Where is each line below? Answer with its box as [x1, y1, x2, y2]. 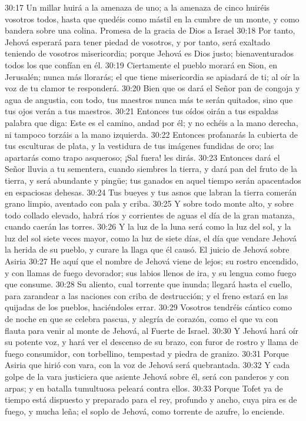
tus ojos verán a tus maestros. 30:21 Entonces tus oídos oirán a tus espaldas [5, 105, 279, 117]
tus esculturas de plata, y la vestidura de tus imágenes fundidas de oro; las [5, 140, 274, 152]
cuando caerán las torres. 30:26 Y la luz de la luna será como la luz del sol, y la [5, 220, 291, 233]
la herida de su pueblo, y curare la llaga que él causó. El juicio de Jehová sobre [5, 243, 290, 256]
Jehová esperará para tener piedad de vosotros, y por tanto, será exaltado [5, 35, 270, 48]
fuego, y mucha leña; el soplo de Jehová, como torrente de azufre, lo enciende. [5, 405, 285, 417]
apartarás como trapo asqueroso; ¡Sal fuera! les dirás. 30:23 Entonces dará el [5, 151, 280, 163]
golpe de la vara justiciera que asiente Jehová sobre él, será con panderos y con [5, 370, 289, 382]
